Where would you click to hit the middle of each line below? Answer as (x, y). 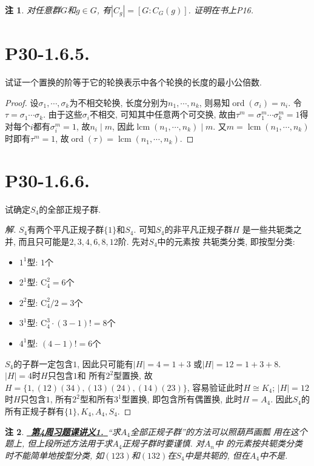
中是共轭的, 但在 (217, 455)
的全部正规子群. (70, 209)
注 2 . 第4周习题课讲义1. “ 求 (63, 431)
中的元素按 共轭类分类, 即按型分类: (226, 241)
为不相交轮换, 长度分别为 (119, 102)
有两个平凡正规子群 (66, 229)
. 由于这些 (63, 114)
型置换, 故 (133, 375)
